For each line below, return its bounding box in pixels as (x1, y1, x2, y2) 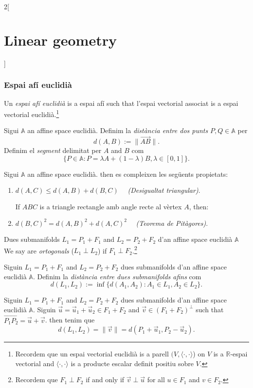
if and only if (86, 374, 125, 385)
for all (147, 374, 165, 385)
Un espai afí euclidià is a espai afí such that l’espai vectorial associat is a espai (4, 98, 238, 108)
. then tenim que (45, 315, 95, 325)
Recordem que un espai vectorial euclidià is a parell (15, 349, 169, 359)
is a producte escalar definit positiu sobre (71, 358, 194, 368)
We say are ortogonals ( (4, 245, 74, 255)
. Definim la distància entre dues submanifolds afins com (33, 271, 201, 281)
